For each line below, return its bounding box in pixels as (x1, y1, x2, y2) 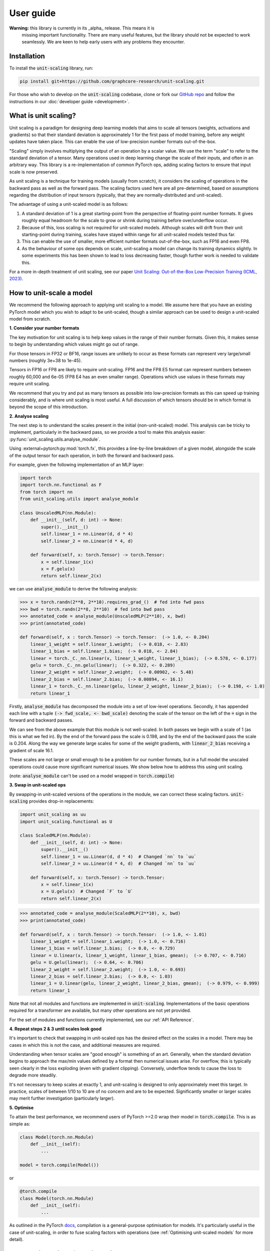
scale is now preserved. (9, 169, 58, 175)
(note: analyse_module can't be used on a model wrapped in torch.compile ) (9, 773, 175, 779)
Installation (9, 52, 45, 61)
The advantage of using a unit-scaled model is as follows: (9, 201, 128, 207)
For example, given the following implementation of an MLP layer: (9, 462, 144, 468)
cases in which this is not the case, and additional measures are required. (9, 1042, 161, 1048)
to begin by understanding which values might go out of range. (9, 341, 139, 347)
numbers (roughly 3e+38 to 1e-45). (9, 357, 82, 363)
